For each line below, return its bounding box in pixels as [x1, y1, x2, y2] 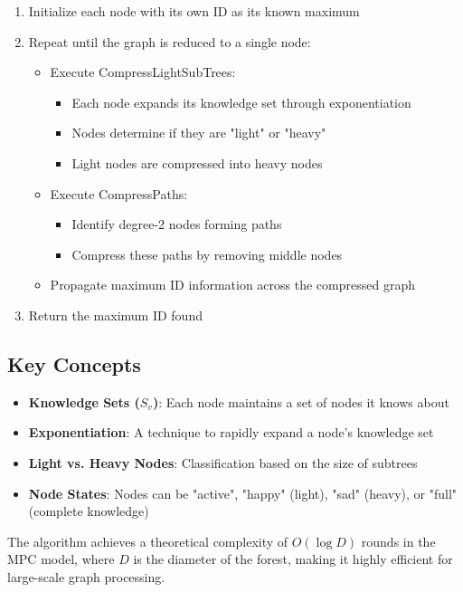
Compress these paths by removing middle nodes [71, 244, 343, 263]
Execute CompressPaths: [50, 184, 188, 203]
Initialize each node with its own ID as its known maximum [28, 2, 360, 20]
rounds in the [361, 531, 436, 550]
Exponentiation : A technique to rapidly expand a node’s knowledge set [28, 423, 434, 442]
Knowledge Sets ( [28, 392, 140, 411]
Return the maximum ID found [28, 305, 203, 324]
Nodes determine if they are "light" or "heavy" [71, 123, 326, 142]
